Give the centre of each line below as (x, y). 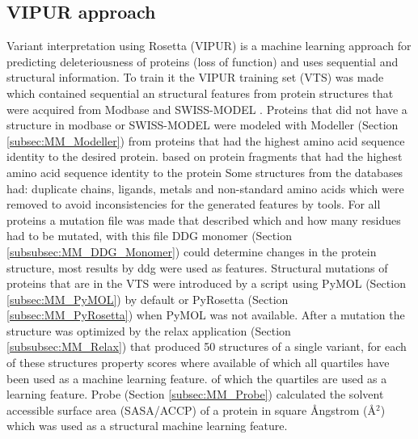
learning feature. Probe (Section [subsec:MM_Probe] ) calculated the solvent (195, 394)
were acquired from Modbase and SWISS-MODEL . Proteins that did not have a (207, 109)
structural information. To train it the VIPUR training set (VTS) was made (195, 77)
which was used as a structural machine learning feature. (147, 426)
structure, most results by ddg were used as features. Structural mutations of (197, 267)
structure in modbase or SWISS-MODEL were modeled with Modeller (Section (203, 125)
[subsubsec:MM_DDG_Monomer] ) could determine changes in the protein (192, 251)
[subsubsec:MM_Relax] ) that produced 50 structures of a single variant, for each (207, 346)
